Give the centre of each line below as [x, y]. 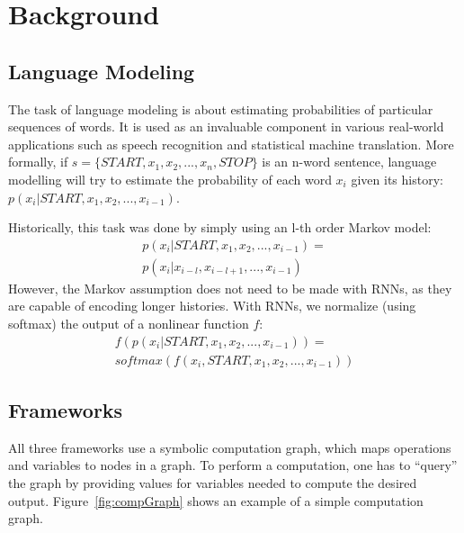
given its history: [397, 179]
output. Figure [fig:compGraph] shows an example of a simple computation [216, 500]
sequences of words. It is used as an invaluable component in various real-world [226, 126]
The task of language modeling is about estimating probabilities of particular [221, 108]
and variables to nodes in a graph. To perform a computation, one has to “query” [233, 465]
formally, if [38, 162]
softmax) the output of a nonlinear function [129, 323]
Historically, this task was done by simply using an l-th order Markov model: [220, 227]
